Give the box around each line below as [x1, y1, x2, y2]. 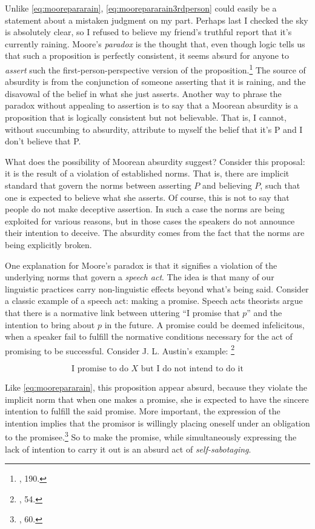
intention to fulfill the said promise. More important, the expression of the [5, 405, 280, 417]
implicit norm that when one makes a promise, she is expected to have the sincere [5, 393, 309, 405]
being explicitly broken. [5, 238, 92, 251]
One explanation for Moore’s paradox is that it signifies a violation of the [5, 258, 277, 271]
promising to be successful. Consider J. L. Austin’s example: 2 [5, 342, 234, 357]
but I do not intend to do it [141, 364, 244, 373]
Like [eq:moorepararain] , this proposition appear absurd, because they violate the [5, 380, 307, 393]
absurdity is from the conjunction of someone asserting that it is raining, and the [5, 75, 306, 88]
